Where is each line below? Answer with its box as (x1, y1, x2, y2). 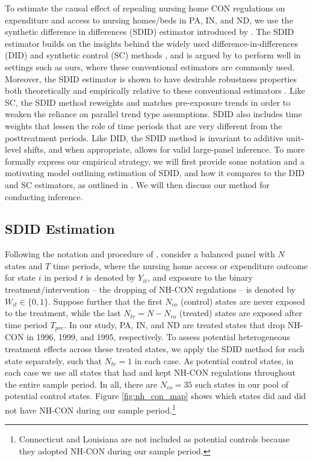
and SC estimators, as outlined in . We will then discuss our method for (5, 178, 270, 191)
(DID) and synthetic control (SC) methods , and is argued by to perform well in (5, 49, 301, 61)
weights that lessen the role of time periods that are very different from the (5, 119, 282, 132)
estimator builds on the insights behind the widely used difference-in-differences (5, 37, 299, 49)
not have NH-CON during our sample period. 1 (5, 401, 176, 416)
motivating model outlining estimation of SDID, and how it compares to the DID (5, 166, 305, 179)
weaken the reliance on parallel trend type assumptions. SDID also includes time (5, 108, 302, 120)
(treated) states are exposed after (179, 307, 302, 319)
